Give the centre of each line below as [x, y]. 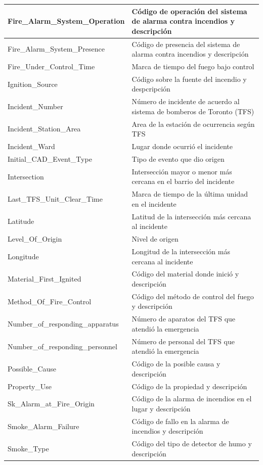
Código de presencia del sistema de [186, 44]
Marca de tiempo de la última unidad [190, 194]
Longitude [23, 256]
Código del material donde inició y [185, 274]
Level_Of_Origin [35, 239]
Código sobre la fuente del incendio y [189, 79]
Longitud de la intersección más [181, 251]
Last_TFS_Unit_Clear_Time [55, 199]
